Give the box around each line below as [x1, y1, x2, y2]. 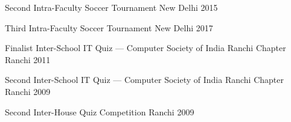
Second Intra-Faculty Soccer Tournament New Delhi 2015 [5, 1, 218, 13]
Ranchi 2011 [5, 53, 51, 66]
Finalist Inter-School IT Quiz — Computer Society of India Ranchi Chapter [5, 41, 286, 54]
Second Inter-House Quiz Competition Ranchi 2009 [5, 105, 194, 118]
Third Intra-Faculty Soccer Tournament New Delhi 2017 [5, 21, 213, 34]
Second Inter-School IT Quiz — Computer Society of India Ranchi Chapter [5, 73, 284, 86]
